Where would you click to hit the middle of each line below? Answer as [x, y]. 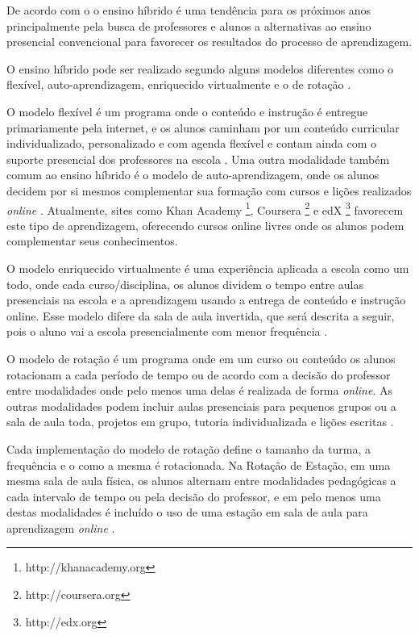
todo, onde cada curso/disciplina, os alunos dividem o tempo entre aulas [185, 284]
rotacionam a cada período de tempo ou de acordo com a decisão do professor [199, 374]
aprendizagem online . [61, 527]
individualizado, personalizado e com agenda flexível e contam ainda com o [192, 143]
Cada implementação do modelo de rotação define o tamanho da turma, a [189, 448]
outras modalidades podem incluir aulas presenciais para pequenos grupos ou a [201, 406]
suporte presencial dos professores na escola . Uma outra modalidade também [198, 159]
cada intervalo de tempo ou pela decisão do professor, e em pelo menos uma [194, 496]
